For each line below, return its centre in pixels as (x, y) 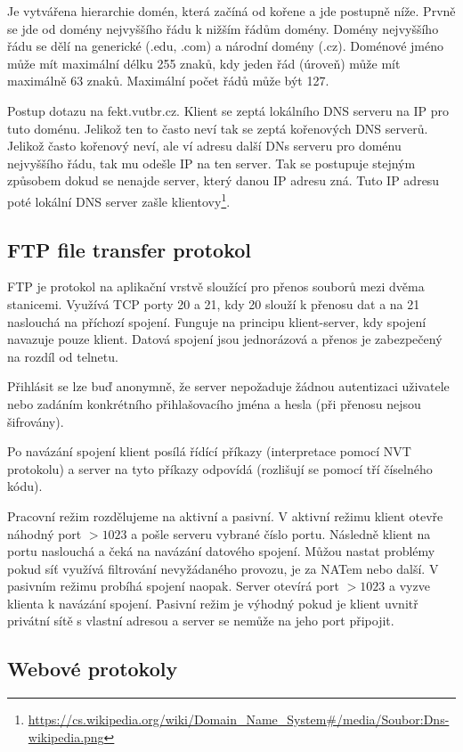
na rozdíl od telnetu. (63, 356)
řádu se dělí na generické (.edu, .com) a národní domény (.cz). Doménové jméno (225, 46)
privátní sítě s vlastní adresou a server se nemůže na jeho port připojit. (201, 621)
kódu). (25, 486)
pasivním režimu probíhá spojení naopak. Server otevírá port (174, 586)
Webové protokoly (93, 669)
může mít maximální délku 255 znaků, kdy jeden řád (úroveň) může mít (204, 63)
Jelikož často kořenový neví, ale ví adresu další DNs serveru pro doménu (204, 146)
